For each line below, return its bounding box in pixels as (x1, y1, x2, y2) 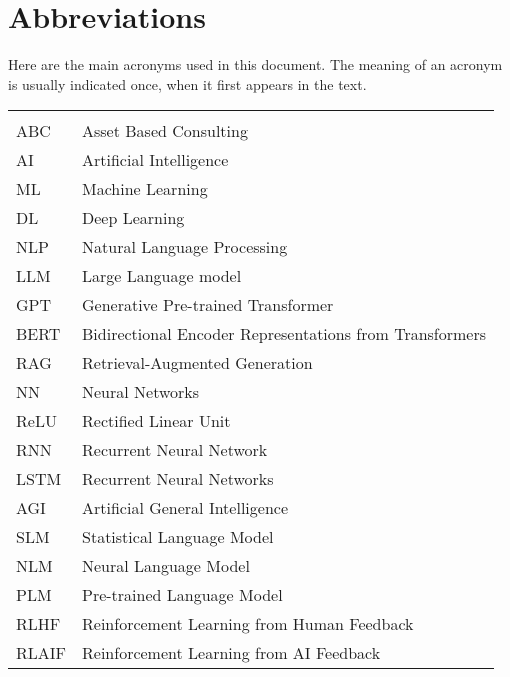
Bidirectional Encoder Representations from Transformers (82, 322, 487, 346)
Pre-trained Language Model (82, 583, 283, 607)
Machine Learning (82, 177, 208, 201)
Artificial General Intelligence (82, 496, 289, 520)
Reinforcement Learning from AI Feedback (82, 641, 381, 665)
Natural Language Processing (82, 235, 288, 259)
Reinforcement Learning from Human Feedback (82, 612, 414, 636)
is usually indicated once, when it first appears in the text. (8, 73, 367, 94)
